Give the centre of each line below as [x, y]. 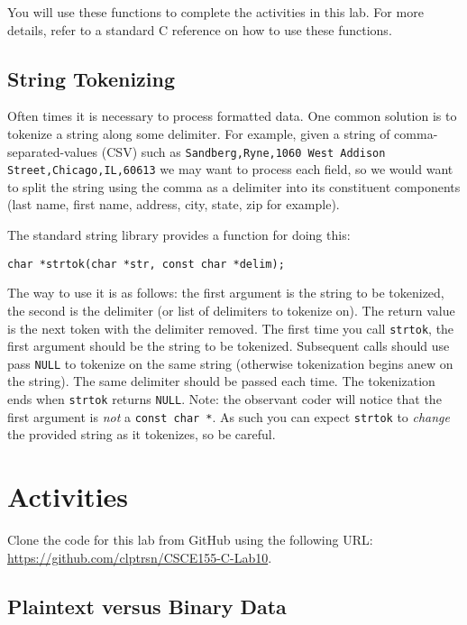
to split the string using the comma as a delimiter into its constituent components [234, 186]
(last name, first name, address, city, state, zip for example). [174, 204]
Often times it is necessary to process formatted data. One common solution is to [232, 116]
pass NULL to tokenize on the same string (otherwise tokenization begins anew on [230, 363]
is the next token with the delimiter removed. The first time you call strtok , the [231, 328]
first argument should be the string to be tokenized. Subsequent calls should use [229, 346]
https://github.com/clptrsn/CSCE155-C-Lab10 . [140, 557]
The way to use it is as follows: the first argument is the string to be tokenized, [226, 293]
